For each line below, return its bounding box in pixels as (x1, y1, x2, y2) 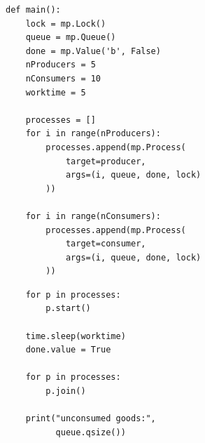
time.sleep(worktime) (25, 331, 126, 341)
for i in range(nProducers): (25, 128, 161, 139)
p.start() (45, 303, 91, 314)
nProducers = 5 (25, 60, 96, 70)
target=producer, (65, 156, 146, 166)
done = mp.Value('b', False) (25, 46, 161, 56)
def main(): (6, 5, 61, 15)
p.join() (45, 386, 86, 397)
